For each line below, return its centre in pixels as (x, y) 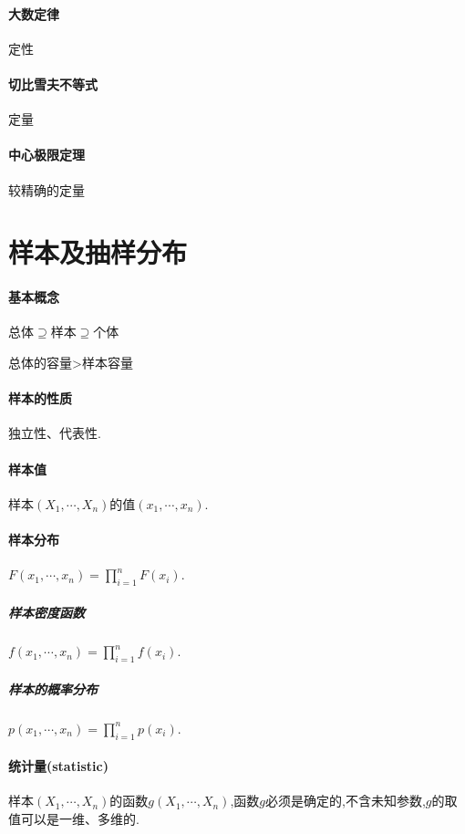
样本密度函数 (46, 612)
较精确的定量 (46, 189)
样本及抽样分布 (98, 252)
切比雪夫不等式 (53, 83)
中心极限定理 (46, 155)
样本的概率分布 (53, 688)
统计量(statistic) (58, 766)
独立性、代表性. (55, 433)
